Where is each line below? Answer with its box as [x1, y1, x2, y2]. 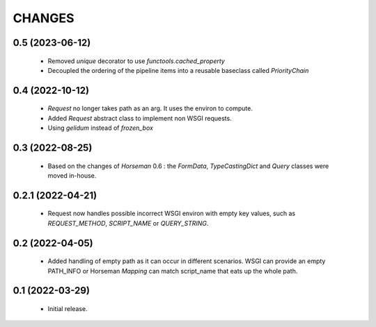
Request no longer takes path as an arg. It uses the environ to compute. [47, 104, 253, 112]
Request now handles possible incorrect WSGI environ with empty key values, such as [47, 209, 296, 218]
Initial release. [47, 304, 88, 312]
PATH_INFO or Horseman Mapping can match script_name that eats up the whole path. [47, 267, 298, 275]
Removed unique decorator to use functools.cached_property [47, 56, 226, 65]
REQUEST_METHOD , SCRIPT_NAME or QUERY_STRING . [47, 219, 209, 227]
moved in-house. [47, 171, 97, 180]
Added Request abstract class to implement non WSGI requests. [47, 114, 233, 122]
